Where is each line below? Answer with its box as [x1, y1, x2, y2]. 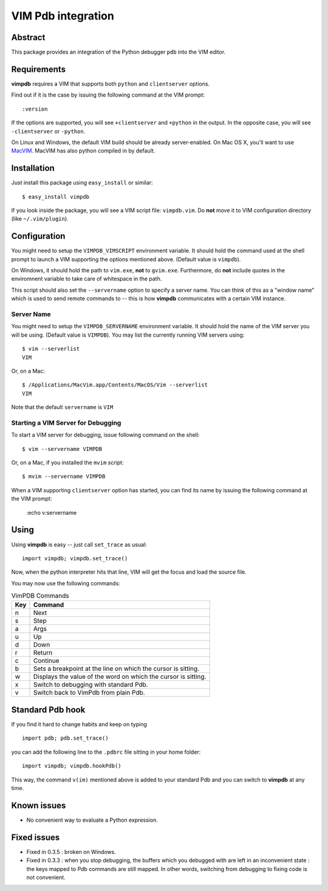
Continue [33, 656, 60, 665]
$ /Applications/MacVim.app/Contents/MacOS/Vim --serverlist [22, 382, 208, 388]
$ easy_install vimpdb [22, 193, 90, 200]
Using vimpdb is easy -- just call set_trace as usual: [11, 541, 147, 548]
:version [22, 105, 48, 112]
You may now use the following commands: [11, 579, 121, 587]
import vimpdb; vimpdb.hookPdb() [22, 763, 121, 769]
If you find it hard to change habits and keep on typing [11, 720, 147, 728]
